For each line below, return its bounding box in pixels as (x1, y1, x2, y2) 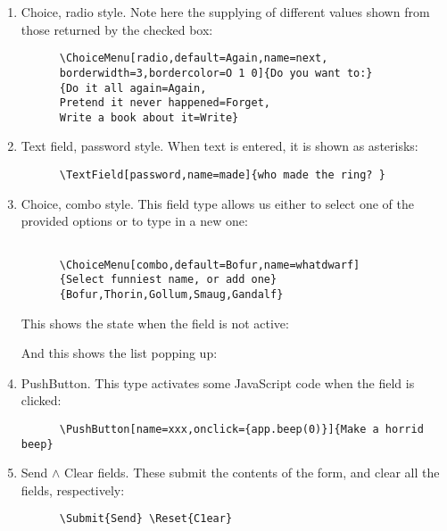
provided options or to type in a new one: (21, 212, 248, 230)
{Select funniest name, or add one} (59, 273, 277, 286)
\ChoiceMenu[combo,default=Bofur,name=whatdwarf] (59, 258, 360, 271)
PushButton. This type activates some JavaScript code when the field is (21, 373, 415, 392)
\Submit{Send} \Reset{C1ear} (59, 512, 233, 526)
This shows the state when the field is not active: (21, 313, 289, 332)
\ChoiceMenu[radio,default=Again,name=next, (59, 52, 328, 65)
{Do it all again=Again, (59, 81, 207, 95)
